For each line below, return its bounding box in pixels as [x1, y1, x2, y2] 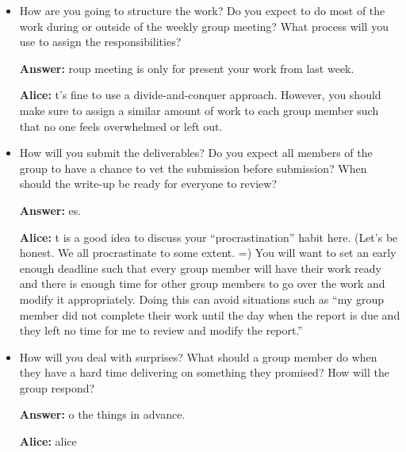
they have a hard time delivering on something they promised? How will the [19, 364, 389, 381]
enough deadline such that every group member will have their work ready [19, 259, 381, 276]
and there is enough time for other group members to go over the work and [19, 275, 385, 292]
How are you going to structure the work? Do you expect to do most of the [19, 2, 385, 18]
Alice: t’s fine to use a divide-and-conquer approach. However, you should [19, 86, 381, 103]
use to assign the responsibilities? [19, 33, 182, 50]
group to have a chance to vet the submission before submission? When [19, 159, 367, 176]
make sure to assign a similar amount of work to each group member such [19, 102, 379, 118]
